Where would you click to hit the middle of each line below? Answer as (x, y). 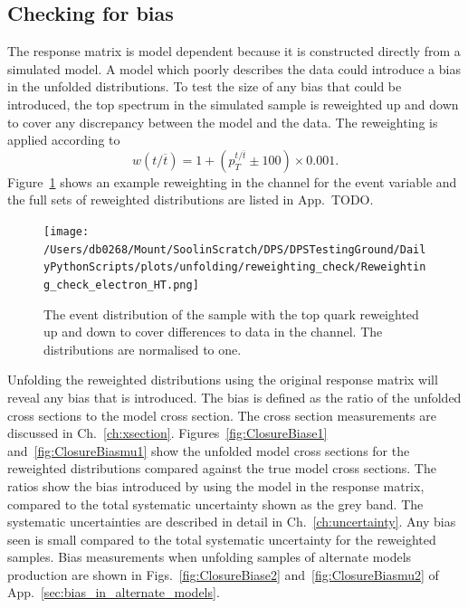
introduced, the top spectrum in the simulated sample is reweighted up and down (233, 104)
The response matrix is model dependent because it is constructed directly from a (234, 51)
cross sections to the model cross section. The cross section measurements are (222, 415)
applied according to (64, 140)
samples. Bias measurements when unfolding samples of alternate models (210, 557)
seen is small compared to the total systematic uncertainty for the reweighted (222, 539)
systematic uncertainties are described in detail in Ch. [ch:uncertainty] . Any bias (232, 522)
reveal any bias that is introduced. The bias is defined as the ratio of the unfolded (234, 397)
